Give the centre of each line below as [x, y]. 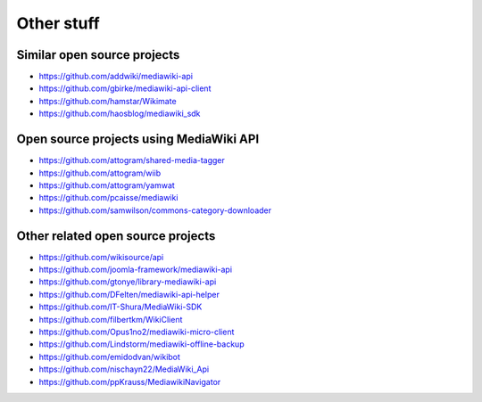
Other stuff [58, 23]
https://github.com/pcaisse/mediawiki [108, 198]
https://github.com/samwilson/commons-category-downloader [155, 210]
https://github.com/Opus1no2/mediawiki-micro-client [137, 332]
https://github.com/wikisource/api [101, 257]
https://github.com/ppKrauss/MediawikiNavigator [130, 381]
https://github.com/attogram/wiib [100, 173]
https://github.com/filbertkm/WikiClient [111, 319]
